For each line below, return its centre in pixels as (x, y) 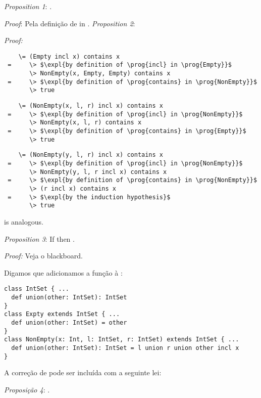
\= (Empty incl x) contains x (69, 56)
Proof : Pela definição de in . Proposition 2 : (70, 23)
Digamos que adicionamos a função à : (63, 272)
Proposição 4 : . (27, 389)
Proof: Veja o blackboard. (43, 256)
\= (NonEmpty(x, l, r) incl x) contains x (91, 106)
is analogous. (24, 221)
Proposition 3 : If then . (39, 238)
